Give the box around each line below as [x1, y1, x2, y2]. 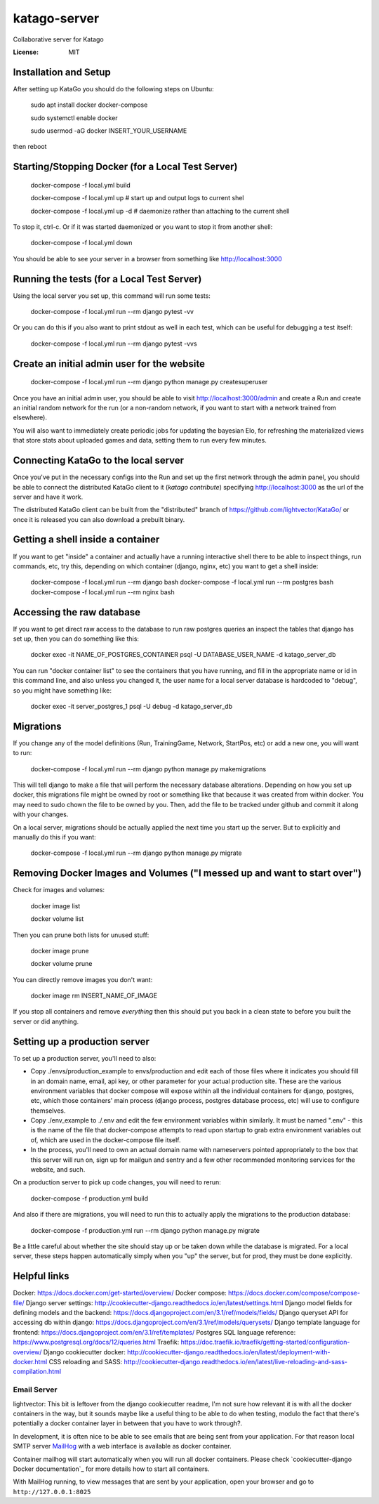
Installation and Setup [13, 66, 112, 78]
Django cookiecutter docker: [43, 1347, 126, 1356]
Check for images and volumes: [13, 886, 105, 894]
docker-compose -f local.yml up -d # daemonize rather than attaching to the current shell [30, 207, 290, 215]
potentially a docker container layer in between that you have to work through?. [13, 1419, 243, 1427]
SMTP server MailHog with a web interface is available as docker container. [13, 1442, 232, 1451]
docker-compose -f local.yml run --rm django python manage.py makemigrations [30, 764, 267, 773]
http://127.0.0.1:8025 [13, 1488, 91, 1496]
